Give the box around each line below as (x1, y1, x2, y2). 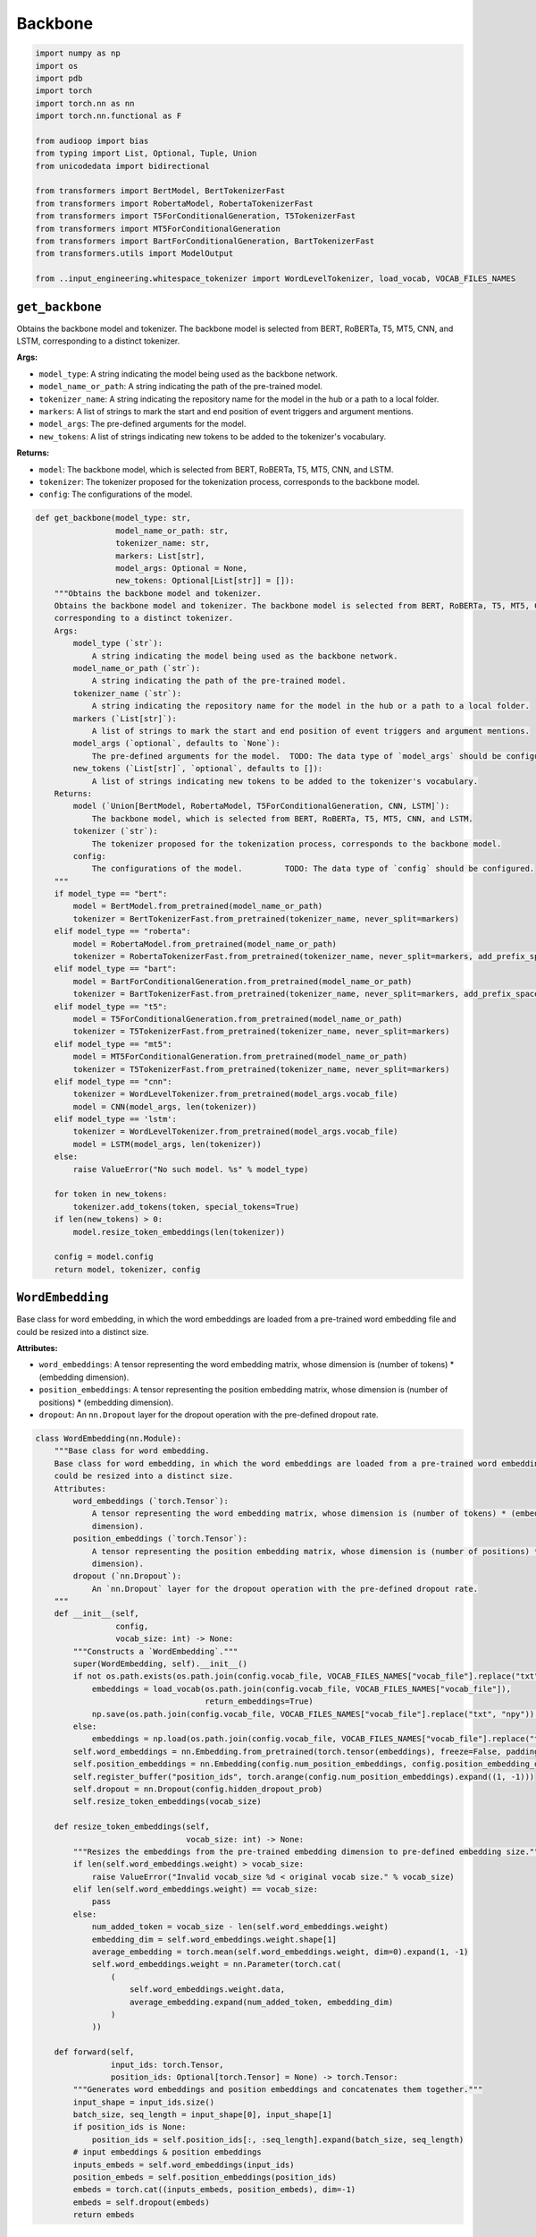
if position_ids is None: (72, 2122, 187, 2132)
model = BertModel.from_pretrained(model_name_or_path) (72, 901, 323, 912)
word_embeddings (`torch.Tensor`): (72, 1495, 230, 1506)
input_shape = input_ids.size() (72, 2097, 214, 2107)
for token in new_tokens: (54, 1189, 168, 1199)
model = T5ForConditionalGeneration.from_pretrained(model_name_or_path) (72, 1014, 404, 1024)
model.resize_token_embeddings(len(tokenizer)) (72, 1227, 286, 1237)
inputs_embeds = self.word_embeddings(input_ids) (72, 2159, 295, 2170)
